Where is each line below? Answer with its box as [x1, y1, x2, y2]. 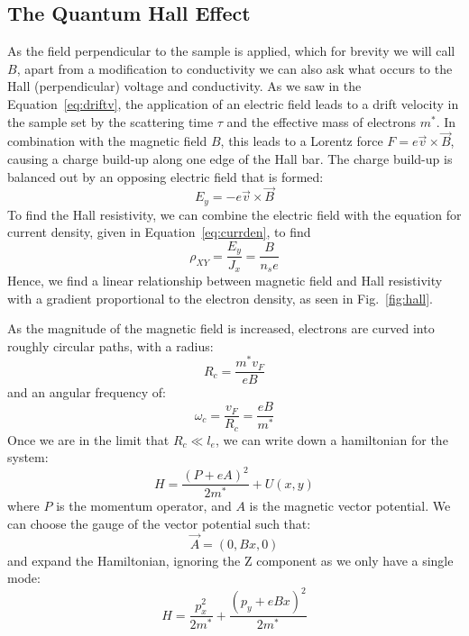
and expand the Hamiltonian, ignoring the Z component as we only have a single [7, 550, 454, 569]
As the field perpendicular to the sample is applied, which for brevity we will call [7, 41, 455, 60]
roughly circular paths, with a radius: [7, 336, 214, 355]
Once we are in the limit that [7, 430, 170, 449]
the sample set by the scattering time [7, 112, 214, 131]
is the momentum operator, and [56, 496, 232, 515]
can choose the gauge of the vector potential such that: [7, 513, 311, 532]
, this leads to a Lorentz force [220, 132, 383, 150]
